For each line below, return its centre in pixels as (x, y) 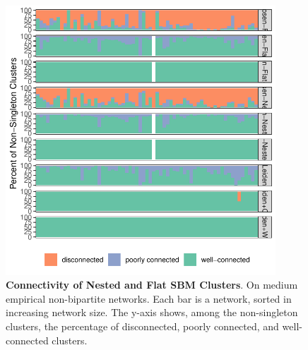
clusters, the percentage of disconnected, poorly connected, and (142, 326)
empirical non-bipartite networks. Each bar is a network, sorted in (149, 298)
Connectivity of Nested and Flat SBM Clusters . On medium (152, 285)
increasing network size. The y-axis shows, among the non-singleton (152, 312)
